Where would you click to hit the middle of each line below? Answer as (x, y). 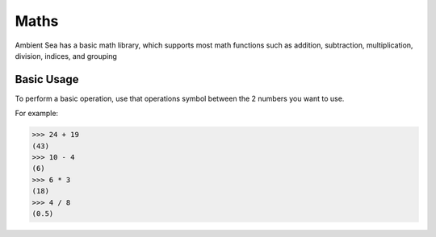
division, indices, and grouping (66, 56)
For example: (37, 114)
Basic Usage (47, 79)
